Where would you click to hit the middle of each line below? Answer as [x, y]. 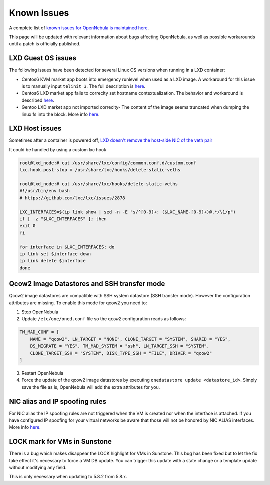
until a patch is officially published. [45, 44]
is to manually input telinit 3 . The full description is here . [84, 86]
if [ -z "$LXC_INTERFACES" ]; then [63, 219]
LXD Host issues [35, 129]
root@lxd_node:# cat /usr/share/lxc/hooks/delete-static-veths [99, 184]
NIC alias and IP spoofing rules [58, 401]
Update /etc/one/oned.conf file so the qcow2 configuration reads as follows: [104, 319]
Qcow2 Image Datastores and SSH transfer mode [87, 284]
